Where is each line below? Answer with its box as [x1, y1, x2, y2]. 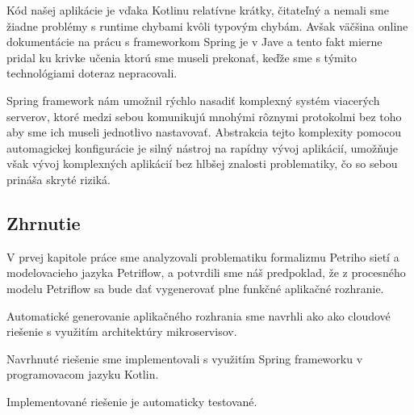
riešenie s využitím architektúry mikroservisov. [6, 323, 237, 340]
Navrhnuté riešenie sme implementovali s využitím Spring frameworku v [6, 350, 363, 367]
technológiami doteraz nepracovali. [6, 65, 178, 82]
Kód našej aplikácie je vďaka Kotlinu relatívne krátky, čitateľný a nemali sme [6, 2, 389, 18]
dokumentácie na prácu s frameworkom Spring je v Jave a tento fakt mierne [6, 33, 383, 50]
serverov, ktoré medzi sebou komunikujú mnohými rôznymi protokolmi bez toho [6, 107, 402, 124]
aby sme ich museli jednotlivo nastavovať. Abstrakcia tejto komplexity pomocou [6, 124, 402, 140]
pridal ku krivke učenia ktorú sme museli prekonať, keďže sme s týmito [6, 48, 358, 65]
